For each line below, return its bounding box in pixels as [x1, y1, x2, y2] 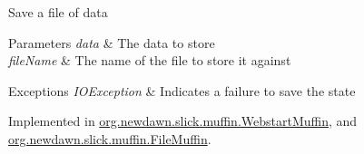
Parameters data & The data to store [8, 33, 215, 52]
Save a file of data [8, 3, 108, 21]
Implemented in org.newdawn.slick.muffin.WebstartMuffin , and [8, 111, 358, 130]
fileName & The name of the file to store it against [8, 51, 291, 70]
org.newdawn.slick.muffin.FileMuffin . [8, 129, 212, 148]
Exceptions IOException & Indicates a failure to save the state [8, 81, 356, 100]
